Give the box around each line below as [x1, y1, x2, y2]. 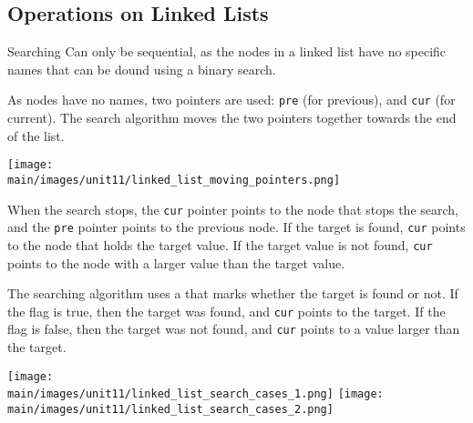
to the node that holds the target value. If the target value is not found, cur [7, 235, 433, 254]
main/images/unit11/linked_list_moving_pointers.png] [7, 173, 341, 186]
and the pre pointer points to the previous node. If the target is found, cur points [7, 217, 466, 237]
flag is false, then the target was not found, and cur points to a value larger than [7, 319, 460, 338]
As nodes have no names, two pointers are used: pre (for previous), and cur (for [7, 90, 456, 109]
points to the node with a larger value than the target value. [7, 253, 345, 272]
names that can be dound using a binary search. [7, 59, 276, 78]
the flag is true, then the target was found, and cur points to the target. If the [7, 301, 446, 320]
